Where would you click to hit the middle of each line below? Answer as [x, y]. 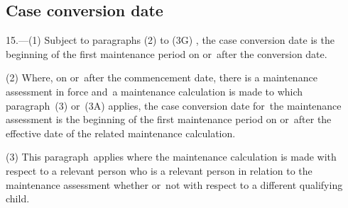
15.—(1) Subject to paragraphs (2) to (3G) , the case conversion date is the [170, 40]
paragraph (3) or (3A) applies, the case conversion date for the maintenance [174, 105]
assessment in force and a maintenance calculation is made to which [154, 91]
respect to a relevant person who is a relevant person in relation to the [159, 170]
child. [18, 198]
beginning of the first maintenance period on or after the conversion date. [167, 53]
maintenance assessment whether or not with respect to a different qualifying [174, 184]
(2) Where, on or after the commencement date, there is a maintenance [162, 77]
